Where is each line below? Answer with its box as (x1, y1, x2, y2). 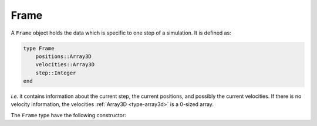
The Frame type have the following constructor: (11, 111, 126, 118)
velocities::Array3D (35, 62, 95, 68)
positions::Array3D (35, 53, 92, 60)
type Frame (23, 45, 55, 52)
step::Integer (35, 69, 76, 76)
